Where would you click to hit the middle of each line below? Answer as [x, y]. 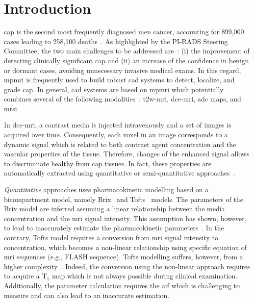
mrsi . [12, 108]
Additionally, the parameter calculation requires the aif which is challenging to [122, 285]
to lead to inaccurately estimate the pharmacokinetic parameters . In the [114, 228]
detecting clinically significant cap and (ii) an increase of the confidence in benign [127, 60]
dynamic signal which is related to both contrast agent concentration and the [120, 144]
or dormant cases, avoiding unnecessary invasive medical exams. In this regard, [123, 70]
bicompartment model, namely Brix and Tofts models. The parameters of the [124, 199]
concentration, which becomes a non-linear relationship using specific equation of [126, 247]
